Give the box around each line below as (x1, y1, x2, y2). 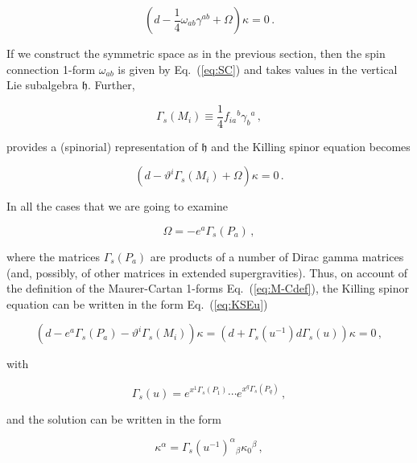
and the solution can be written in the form (6, 410, 221, 427)
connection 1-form (6, 60, 96, 77)
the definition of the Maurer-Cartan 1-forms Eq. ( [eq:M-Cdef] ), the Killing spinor (6, 280, 409, 297)
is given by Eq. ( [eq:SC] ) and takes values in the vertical (118, 60, 398, 77)
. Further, (87, 76, 135, 93)
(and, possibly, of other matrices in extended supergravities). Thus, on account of (6, 264, 408, 281)
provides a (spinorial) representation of (6, 137, 198, 154)
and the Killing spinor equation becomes (211, 137, 411, 154)
